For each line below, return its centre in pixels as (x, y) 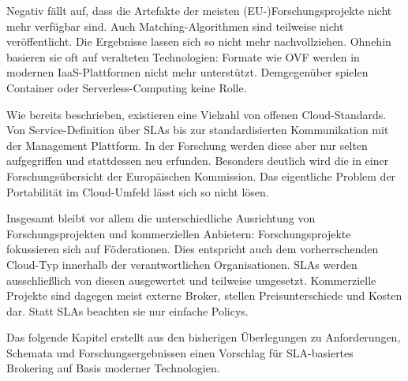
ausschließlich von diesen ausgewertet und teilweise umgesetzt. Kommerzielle (191, 280)
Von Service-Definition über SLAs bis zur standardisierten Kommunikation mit (198, 130)
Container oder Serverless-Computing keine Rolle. (127, 87)
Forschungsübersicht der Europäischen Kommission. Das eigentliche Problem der (201, 176)
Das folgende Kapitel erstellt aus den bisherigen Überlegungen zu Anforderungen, (204, 337)
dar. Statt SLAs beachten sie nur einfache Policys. (127, 310)
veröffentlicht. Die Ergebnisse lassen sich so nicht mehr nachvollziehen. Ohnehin (199, 41)
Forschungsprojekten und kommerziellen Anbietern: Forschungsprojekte (179, 233)
